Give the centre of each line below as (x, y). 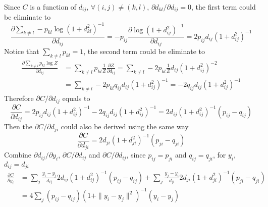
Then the (18, 126)
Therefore (19, 98)
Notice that (22, 51)
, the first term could (224, 7)
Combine (18, 155)
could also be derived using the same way (125, 126)
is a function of (53, 7)
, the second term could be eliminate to (144, 51)
